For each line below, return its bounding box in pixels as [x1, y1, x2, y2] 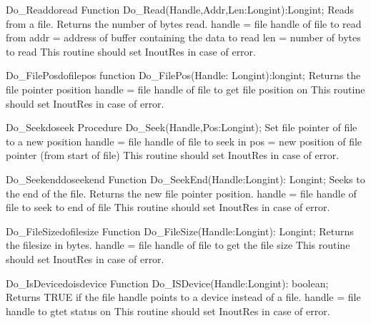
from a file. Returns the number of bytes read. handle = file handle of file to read [6, 16, 362, 31]
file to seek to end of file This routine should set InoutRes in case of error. [6, 200, 330, 215]
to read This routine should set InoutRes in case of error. [6, 43, 256, 58]
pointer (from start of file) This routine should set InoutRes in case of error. [6, 148, 340, 163]
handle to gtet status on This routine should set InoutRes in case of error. [6, 303, 330, 318]
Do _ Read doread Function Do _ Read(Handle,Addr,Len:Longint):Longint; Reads [6, 2, 354, 16]
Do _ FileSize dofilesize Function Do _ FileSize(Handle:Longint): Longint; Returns [6, 223, 354, 238]
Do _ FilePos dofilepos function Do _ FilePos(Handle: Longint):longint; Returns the [6, 68, 361, 83]
